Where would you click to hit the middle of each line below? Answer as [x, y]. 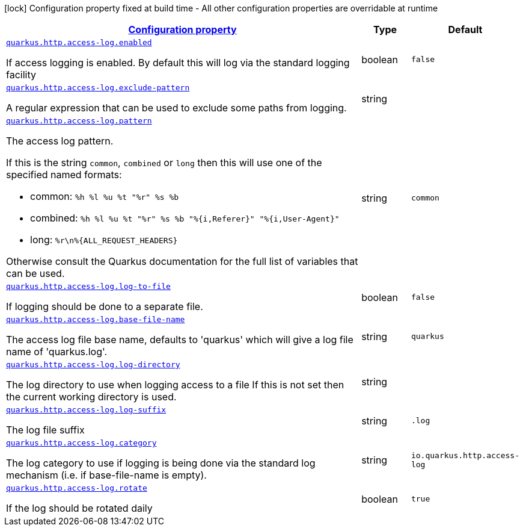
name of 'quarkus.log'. [57, 352]
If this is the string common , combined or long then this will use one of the [164, 163]
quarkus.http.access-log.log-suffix [86, 410]
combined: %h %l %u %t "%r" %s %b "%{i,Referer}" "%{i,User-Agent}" [185, 218]
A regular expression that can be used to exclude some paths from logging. [176, 108]
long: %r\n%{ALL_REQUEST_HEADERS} [104, 240]
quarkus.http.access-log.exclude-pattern [98, 88]
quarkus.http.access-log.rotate [77, 488]
